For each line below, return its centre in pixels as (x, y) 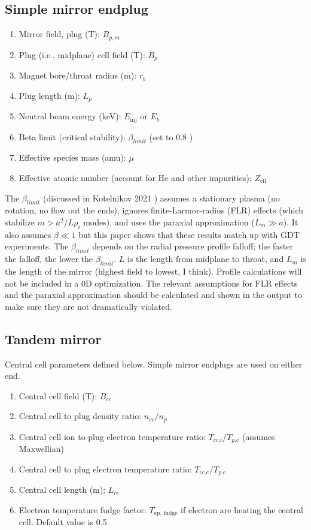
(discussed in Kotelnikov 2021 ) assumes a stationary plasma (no (161, 198)
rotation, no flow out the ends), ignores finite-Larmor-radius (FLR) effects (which (154, 210)
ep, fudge (166, 514)
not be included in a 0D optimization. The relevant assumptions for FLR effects (151, 283)
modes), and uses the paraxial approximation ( (169, 222)
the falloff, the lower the (49, 259)
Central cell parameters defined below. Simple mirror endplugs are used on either (154, 364)
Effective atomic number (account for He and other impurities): (135, 177)
